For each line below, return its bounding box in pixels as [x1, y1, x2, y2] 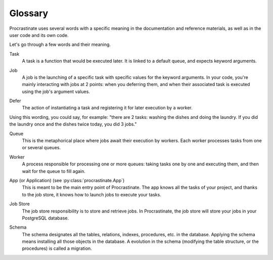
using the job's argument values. [22, 89, 90, 95]
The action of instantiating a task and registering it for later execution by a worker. [22, 105, 193, 111]
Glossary [9, 8, 49, 19]
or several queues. [22, 145, 61, 151]
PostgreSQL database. [22, 215, 69, 221]
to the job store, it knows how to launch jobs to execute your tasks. [22, 191, 161, 197]
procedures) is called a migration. [22, 245, 92, 251]
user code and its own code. [9, 32, 69, 38]
